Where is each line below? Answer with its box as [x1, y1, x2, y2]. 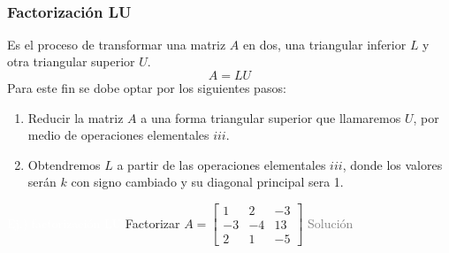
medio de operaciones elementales [27, 126, 209, 144]
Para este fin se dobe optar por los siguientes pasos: [7, 79, 286, 96]
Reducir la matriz [27, 108, 124, 126]
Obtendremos [27, 155, 101, 173]
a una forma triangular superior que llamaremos [141, 108, 401, 126]
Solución [308, 213, 354, 232]
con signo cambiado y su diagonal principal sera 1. [71, 172, 344, 191]
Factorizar [125, 213, 180, 232]
